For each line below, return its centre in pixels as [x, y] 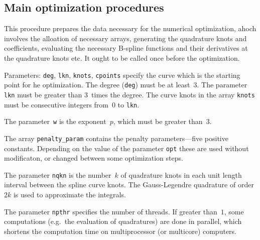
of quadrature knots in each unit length [181, 174]
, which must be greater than [158, 121]
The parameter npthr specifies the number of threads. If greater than [111, 211]
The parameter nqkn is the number [58, 174]
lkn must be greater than [43, 94]
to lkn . [128, 104]
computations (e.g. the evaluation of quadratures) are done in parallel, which [123, 221]
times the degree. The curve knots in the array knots [173, 94]
